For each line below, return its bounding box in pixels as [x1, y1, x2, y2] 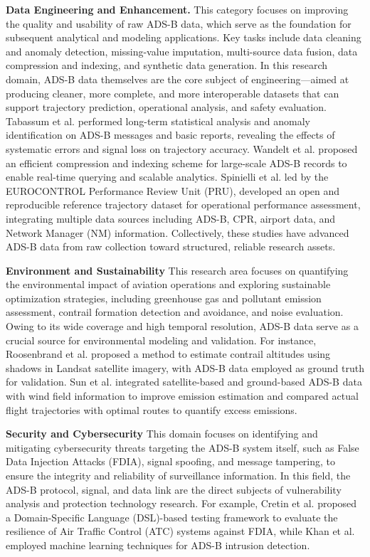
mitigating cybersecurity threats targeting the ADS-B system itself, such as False [6, 440, 359, 455]
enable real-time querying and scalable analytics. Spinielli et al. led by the [6, 169, 329, 184]
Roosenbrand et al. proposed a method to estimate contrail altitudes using [6, 346, 331, 361]
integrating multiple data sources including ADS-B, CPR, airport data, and [6, 211, 336, 226]
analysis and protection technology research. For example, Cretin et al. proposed [6, 496, 357, 511]
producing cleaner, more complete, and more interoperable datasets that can [6, 85, 339, 100]
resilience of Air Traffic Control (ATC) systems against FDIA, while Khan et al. [6, 524, 355, 539]
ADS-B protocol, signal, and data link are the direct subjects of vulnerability [6, 482, 342, 497]
